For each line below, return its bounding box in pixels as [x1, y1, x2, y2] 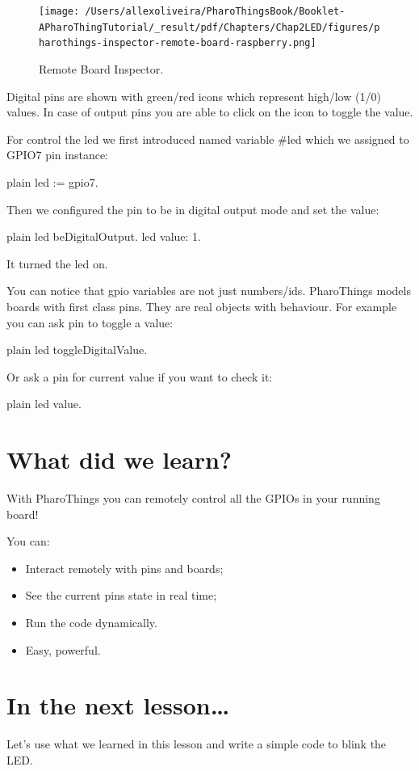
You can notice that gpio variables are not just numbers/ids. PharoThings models [6, 282, 411, 299]
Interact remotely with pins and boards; [25, 559, 224, 576]
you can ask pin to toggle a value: [6, 314, 174, 331]
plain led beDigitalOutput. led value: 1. [6, 228, 201, 245]
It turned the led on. [6, 255, 108, 272]
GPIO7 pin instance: [6, 146, 108, 163]
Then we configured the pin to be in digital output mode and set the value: [6, 200, 379, 217]
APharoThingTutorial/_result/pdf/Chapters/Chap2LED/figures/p [39, 21, 380, 33]
